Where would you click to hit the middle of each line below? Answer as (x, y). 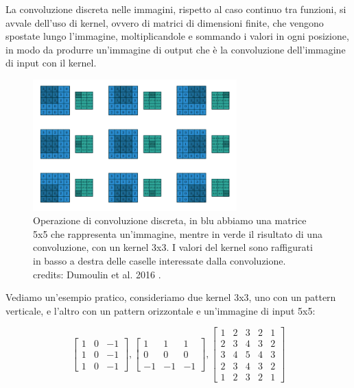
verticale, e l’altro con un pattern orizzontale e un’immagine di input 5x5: (161, 310)
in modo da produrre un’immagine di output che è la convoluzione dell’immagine (176, 49)
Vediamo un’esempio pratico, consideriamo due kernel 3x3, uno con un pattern (171, 297)
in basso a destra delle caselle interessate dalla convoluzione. (160, 261)
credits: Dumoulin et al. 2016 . (97, 274)
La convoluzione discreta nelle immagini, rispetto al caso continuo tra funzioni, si (176, 9)
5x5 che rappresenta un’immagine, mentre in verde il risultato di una (178, 233)
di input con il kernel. (51, 63)
